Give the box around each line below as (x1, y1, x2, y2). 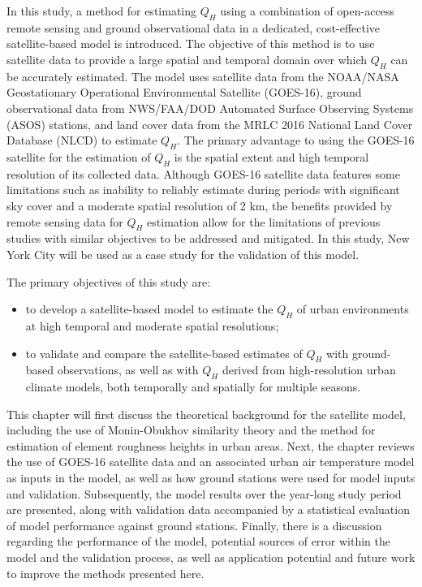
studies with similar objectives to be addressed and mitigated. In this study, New (6, 230, 410, 247)
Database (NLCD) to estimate (6, 132, 157, 149)
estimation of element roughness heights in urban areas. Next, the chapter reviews (6, 437, 415, 454)
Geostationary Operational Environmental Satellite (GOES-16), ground (6, 84, 362, 101)
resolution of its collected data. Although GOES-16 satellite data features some (6, 165, 400, 182)
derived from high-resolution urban (222, 361, 396, 378)
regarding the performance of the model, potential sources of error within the (6, 533, 390, 550)
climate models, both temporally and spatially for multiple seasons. (25, 378, 361, 395)
